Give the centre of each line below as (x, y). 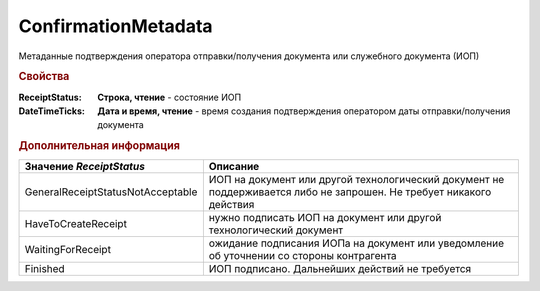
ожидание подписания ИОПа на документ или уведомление (356, 243)
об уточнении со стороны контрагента (302, 256)
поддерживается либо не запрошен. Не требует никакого (350, 192)
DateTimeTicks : (51, 111)
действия (231, 205)
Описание (234, 167)
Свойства (44, 77)
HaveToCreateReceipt (75, 224)
